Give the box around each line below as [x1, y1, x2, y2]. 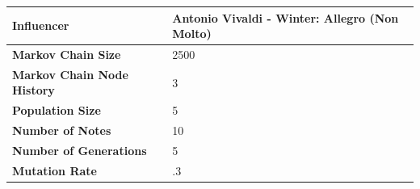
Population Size [12, 102, 101, 119]
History [12, 82, 55, 99]
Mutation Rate [12, 162, 97, 178]
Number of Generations [12, 141, 147, 158]
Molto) [172, 25, 212, 42]
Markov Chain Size [12, 45, 121, 62]
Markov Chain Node [12, 65, 128, 82]
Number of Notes [12, 122, 111, 139]
